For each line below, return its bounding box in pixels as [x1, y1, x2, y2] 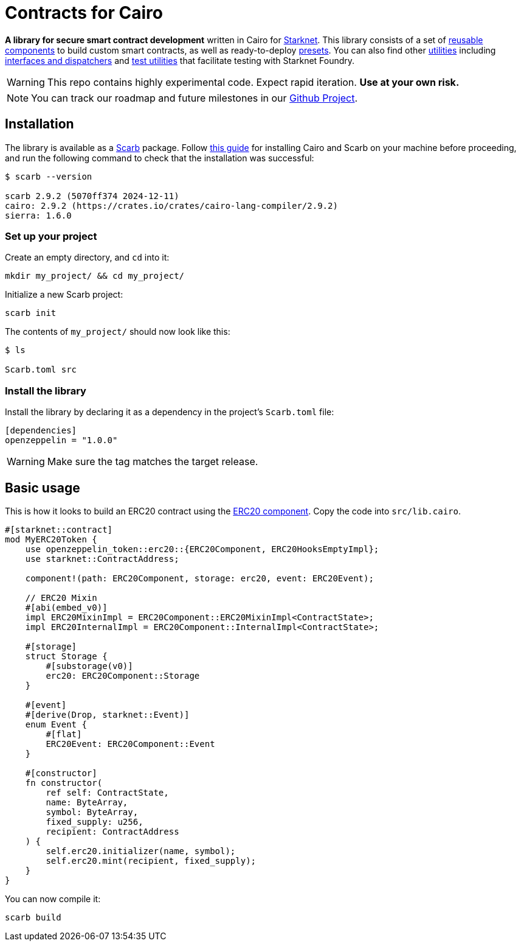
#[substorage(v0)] [46, 660, 133, 671]
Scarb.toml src [5, 365, 77, 375]
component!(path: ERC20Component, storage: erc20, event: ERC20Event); [25, 573, 374, 583]
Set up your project [5, 229, 97, 242]
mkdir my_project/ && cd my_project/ [5, 271, 185, 281]
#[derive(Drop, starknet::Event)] [25, 709, 190, 720]
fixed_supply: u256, [46, 816, 143, 827]
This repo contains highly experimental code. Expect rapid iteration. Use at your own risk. [47, 75, 460, 88]
